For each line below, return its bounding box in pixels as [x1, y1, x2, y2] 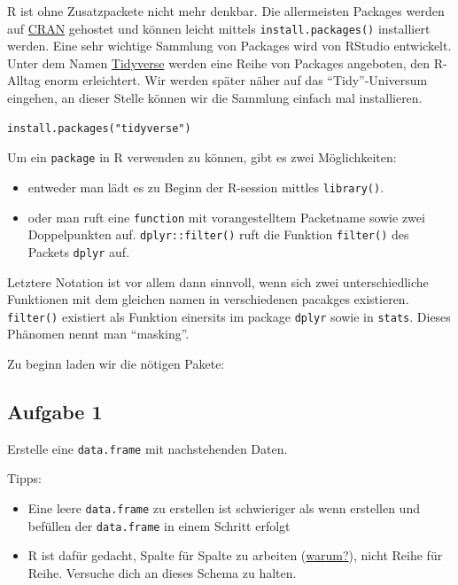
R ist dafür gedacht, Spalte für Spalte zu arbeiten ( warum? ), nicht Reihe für [27, 546, 443, 565]
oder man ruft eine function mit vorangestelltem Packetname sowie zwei [27, 207, 425, 226]
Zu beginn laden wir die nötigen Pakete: [7, 354, 225, 372]
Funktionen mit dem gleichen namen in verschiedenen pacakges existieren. [7, 290, 409, 308]
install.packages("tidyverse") [7, 121, 191, 135]
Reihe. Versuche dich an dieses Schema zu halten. [27, 563, 297, 581]
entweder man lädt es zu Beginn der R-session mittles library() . [27, 177, 384, 196]
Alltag [7, 71, 41, 90]
